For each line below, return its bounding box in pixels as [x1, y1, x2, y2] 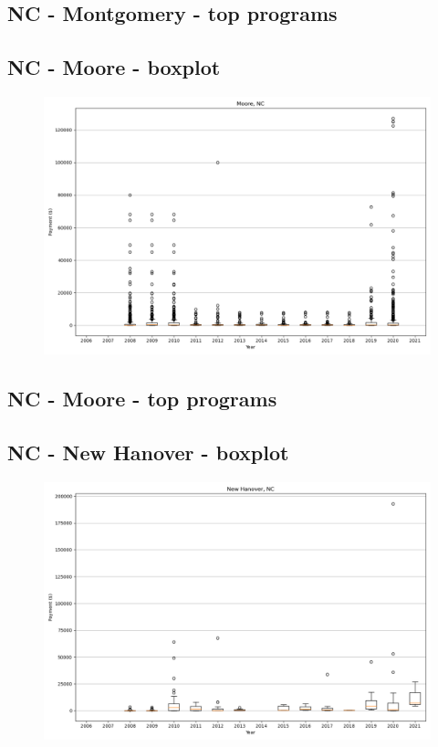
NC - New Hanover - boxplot [7, 438, 289, 467]
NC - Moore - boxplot [7, 53, 221, 81]
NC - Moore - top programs [7, 384, 277, 413]
